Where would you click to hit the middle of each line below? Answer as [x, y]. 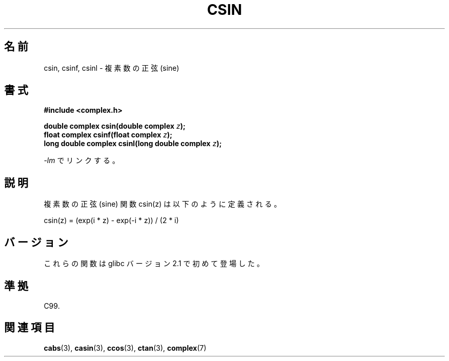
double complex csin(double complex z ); [115, 126]
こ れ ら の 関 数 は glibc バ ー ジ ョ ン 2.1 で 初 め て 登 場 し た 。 [154, 264]
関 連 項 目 [29, 328]
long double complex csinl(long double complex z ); [133, 144]
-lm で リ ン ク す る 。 [82, 161]
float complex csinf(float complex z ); [108, 135]
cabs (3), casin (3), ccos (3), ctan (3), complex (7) [125, 348]
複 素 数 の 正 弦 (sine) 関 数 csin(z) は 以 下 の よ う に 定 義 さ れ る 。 [162, 204]
